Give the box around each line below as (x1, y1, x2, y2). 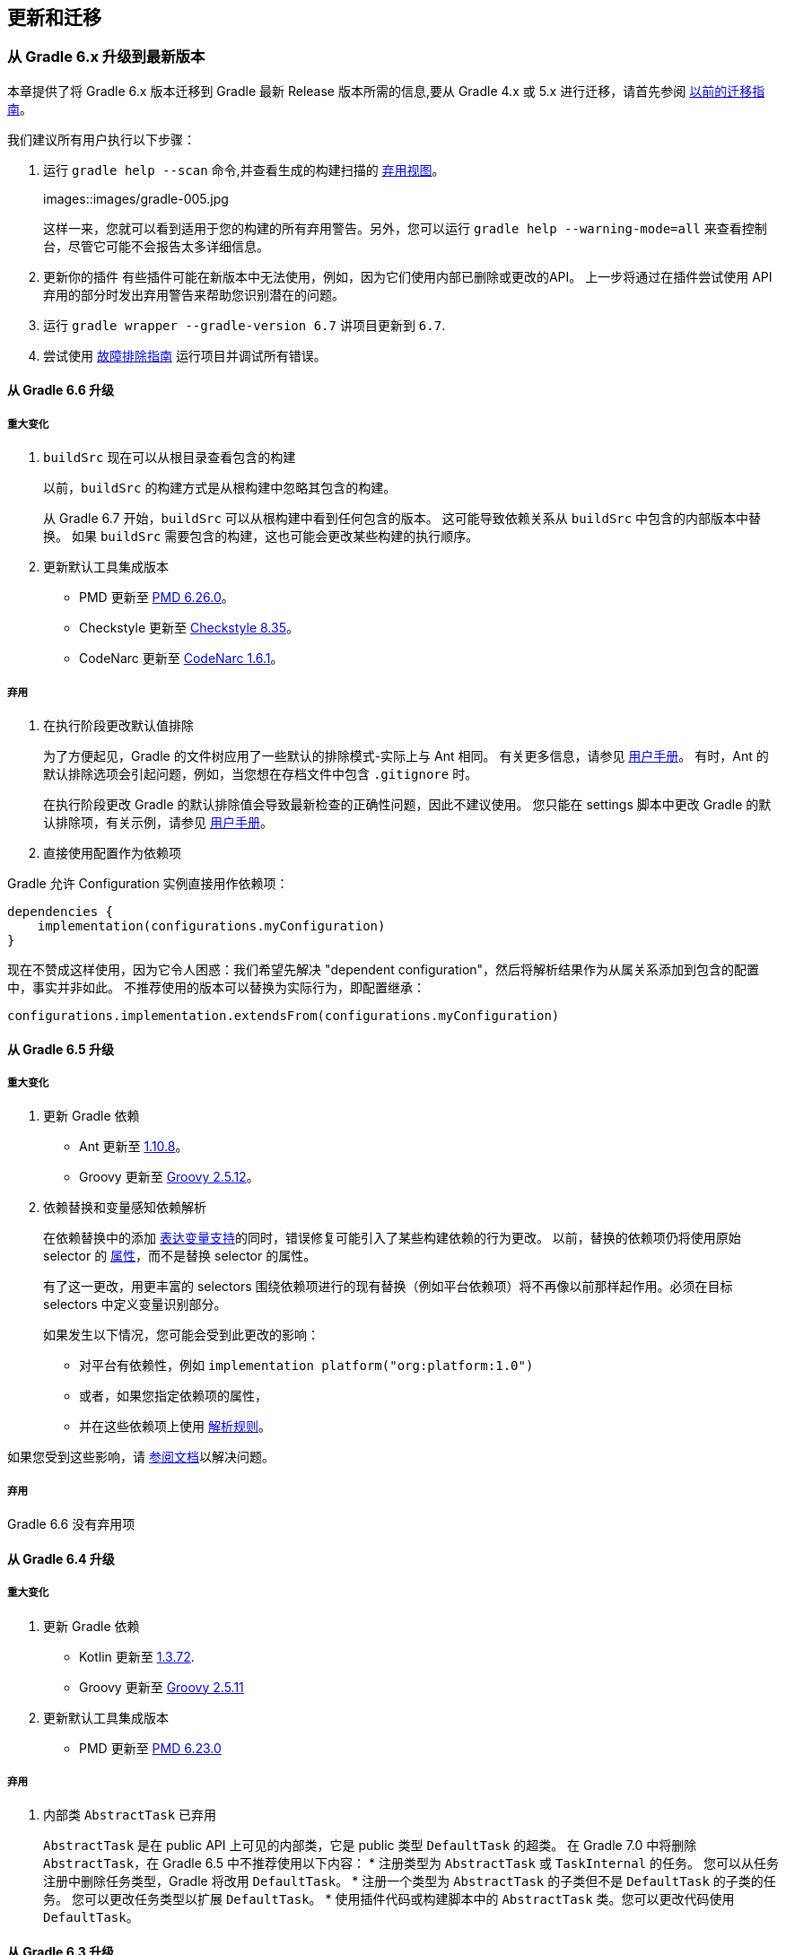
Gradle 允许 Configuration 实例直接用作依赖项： (7, 875, 289, 891)
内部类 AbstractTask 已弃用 (43, 1807, 217, 1823)
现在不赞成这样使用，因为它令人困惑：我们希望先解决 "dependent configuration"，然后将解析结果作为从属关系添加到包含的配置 (7, 961, 760, 977)
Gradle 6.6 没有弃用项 (7, 1516, 135, 1532)
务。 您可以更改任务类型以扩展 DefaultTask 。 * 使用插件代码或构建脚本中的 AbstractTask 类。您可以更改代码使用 (43, 1891, 735, 1907)
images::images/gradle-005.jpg (43, 190, 229, 206)
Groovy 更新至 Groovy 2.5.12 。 (79, 1169, 259, 1185)
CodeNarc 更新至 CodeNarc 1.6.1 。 (79, 650, 284, 667)
